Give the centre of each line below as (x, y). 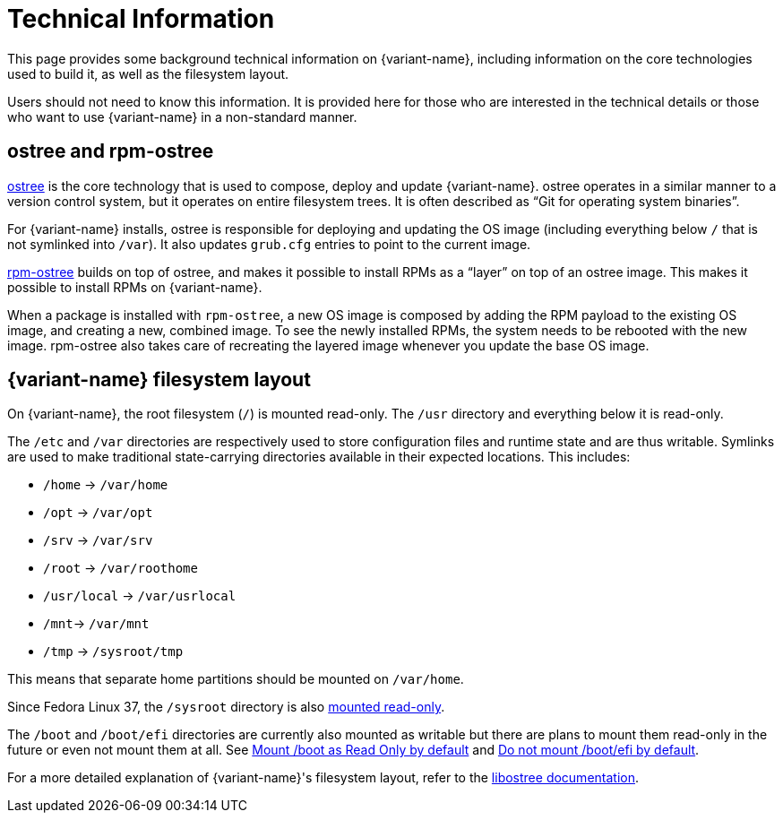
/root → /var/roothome (120, 568)
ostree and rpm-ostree (111, 151)
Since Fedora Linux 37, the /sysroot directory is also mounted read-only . (226, 707)
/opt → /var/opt (98, 513)
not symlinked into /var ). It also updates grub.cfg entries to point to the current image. (269, 244)
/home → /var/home (106, 485)
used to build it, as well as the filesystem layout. (148, 73)
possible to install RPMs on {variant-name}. (135, 287)
